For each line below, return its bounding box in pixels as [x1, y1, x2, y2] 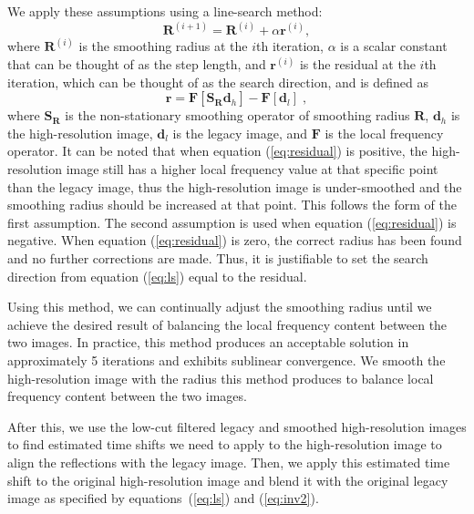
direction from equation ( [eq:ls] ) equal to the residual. [7, 266, 307, 285]
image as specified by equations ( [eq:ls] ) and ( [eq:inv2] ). [7, 488, 319, 508]
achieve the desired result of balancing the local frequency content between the [7, 314, 448, 334]
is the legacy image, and [172, 123, 308, 142]
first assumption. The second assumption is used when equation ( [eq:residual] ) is [7, 212, 457, 231]
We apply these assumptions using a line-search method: [7, 2, 323, 20]
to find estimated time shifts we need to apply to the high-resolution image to [7, 435, 442, 454]
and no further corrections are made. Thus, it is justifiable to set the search [7, 249, 428, 267]
